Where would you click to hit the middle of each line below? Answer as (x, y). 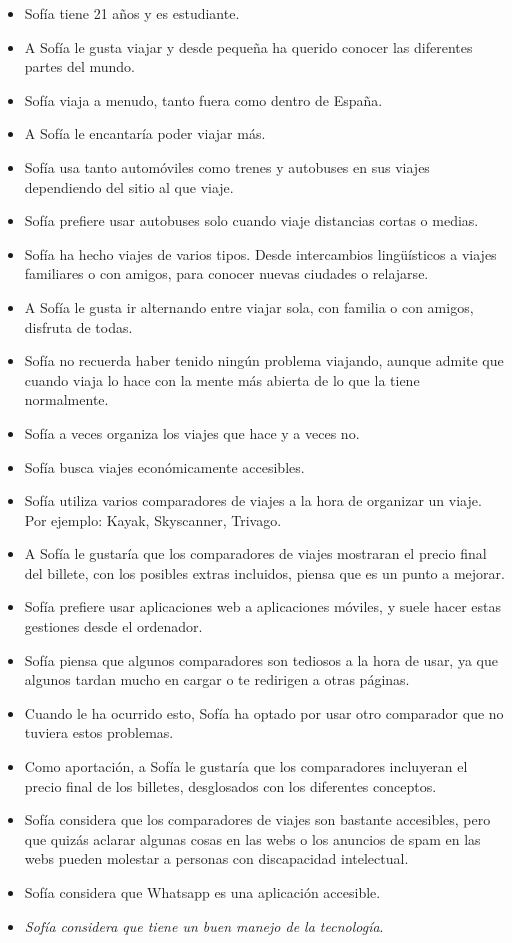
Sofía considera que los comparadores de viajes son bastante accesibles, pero (257, 819)
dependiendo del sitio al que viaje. (129, 186)
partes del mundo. (79, 66)
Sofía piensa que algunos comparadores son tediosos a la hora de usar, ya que (261, 659)
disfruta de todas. (78, 326)
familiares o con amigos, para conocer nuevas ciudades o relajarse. (226, 273)
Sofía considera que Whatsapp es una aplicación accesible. (202, 892)
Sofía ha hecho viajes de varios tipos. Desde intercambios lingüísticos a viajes (260, 253)
